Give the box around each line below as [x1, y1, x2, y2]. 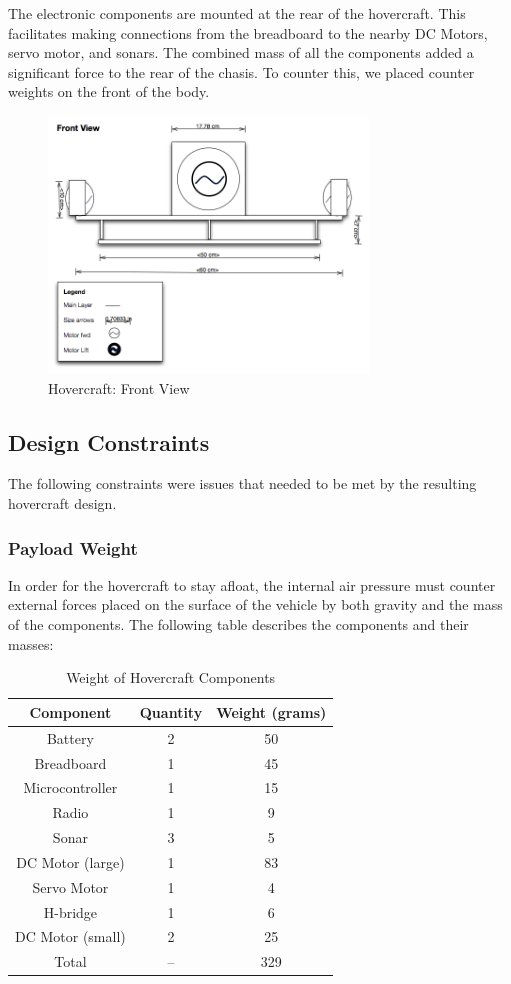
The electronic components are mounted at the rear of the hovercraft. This [8, 3, 466, 23]
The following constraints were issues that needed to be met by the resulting [8, 473, 477, 494]
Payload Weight [8, 535, 138, 560]
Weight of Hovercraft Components [66, 667, 276, 688]
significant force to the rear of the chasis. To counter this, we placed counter [8, 61, 475, 82]
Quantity [139, 701, 203, 722]
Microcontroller [23, 777, 118, 798]
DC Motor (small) [15, 926, 126, 947]
